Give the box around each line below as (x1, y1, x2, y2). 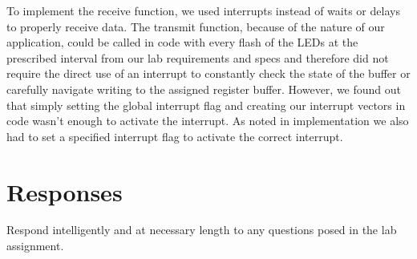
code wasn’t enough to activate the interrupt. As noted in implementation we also (6, 112, 409, 129)
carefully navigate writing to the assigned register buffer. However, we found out (6, 80, 402, 97)
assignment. (6, 237, 64, 254)
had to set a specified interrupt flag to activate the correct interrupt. (6, 127, 343, 144)
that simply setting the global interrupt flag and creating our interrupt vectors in (6, 96, 406, 113)
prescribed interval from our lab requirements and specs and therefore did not (6, 49, 389, 66)
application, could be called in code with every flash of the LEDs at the (6, 34, 358, 51)
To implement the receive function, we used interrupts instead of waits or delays (6, 2, 400, 18)
